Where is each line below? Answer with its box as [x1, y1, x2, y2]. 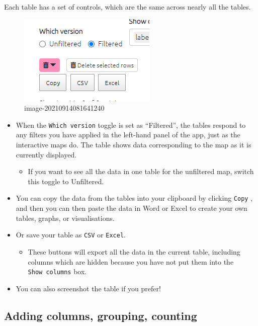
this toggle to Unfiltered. [28, 176, 104, 186]
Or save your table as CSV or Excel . [16, 229, 126, 240]
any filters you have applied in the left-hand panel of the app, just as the [16, 129, 240, 140]
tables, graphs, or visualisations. [16, 212, 115, 223]
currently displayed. [16, 149, 77, 159]
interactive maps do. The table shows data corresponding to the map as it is [16, 139, 251, 150]
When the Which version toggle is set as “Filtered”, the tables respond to [16, 119, 246, 130]
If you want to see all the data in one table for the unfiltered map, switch [28, 166, 254, 177]
